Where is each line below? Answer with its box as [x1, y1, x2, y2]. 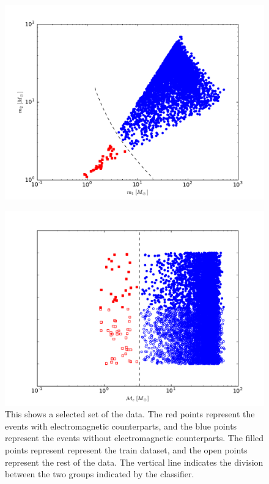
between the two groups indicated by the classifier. [5, 467, 194, 480]
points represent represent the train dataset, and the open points [5, 443, 248, 456]
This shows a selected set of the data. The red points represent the [5, 408, 255, 420]
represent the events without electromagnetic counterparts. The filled [5, 431, 264, 444]
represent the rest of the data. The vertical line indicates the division [5, 455, 263, 468]
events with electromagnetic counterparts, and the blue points [5, 419, 237, 432]
